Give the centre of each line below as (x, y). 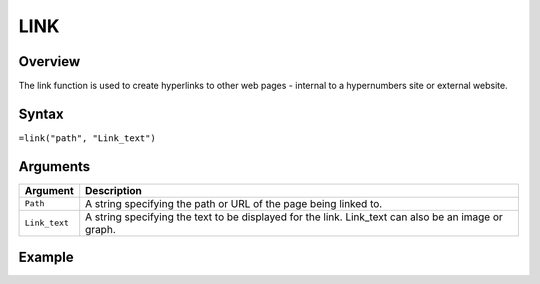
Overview (49, 61)
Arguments (54, 166)
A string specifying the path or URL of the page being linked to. (234, 203)
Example (46, 257)
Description (113, 190)
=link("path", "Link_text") (87, 138)
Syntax (41, 113)
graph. (100, 229)
